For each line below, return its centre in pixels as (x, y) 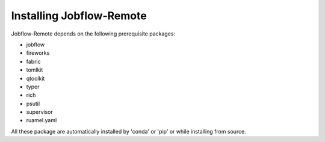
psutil (33, 103)
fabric (34, 61)
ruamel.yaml (42, 120)
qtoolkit (36, 78)
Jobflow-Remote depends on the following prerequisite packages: (93, 34)
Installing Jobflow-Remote (79, 16)
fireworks (38, 53)
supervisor (40, 112)
